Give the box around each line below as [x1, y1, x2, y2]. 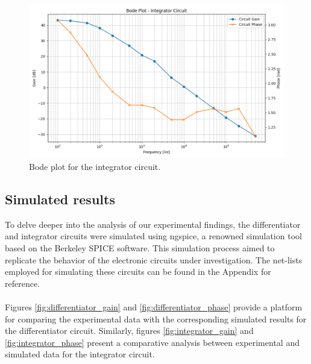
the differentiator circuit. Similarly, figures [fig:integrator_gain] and [5, 324, 254, 337]
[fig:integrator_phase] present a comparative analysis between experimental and [5, 336, 300, 348]
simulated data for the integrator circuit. [5, 348, 155, 360]
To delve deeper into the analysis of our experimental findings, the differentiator [5, 218, 301, 230]
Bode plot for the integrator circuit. [29, 160, 161, 172]
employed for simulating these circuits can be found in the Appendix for [5, 265, 271, 278]
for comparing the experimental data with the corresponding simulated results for [5, 312, 307, 325]
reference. [5, 277, 40, 289]
